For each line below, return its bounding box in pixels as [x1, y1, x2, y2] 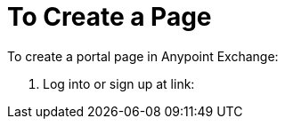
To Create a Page [7, 2, 212, 32]
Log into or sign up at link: [43, 75, 195, 91]
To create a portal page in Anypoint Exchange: [7, 48, 279, 64]
